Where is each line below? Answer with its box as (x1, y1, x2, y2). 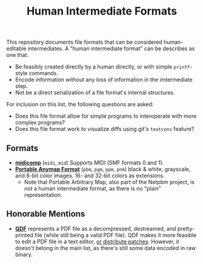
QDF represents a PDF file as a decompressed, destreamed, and (15, 225, 176, 232)
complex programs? (15, 119, 65, 126)
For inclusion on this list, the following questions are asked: (6, 101, 154, 108)
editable (6, 45, 27, 52)
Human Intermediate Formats (26, 4, 178, 18)
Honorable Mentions (6, 209, 85, 219)
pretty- (177, 225, 195, 232)
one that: (6, 52, 29, 59)
